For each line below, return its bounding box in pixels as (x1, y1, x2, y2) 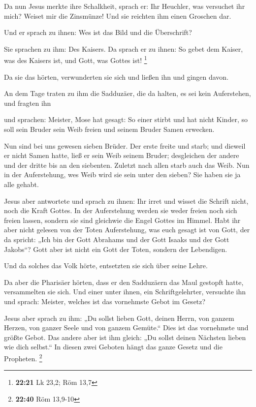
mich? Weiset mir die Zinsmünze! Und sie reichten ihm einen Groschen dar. (4, 10, 231, 21)
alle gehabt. (4, 179, 39, 189)
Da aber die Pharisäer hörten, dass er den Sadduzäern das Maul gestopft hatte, (4, 277, 244, 287)
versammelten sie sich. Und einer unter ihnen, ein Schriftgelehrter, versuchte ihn (4, 286, 246, 297)
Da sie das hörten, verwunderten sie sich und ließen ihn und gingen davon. (4, 71, 229, 82)
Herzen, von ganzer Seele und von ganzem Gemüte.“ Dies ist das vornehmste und (4, 322, 249, 333)
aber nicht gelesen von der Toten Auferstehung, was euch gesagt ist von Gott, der (4, 224, 250, 235)
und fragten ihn (4, 97, 51, 108)
